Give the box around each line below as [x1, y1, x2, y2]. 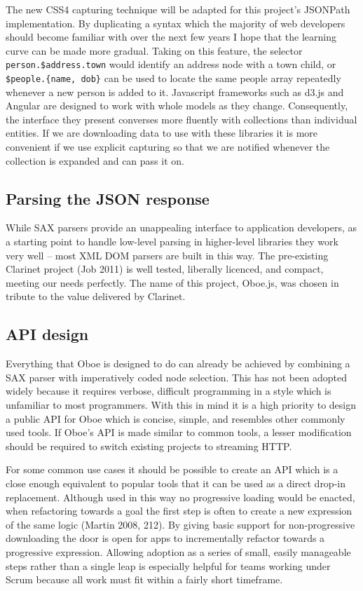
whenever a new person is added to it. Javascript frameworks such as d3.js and [6, 84, 344, 99]
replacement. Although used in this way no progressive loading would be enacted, [6, 489, 355, 504]
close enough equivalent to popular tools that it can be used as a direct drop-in [6, 475, 345, 490]
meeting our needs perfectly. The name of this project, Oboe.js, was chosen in [6, 275, 339, 290]
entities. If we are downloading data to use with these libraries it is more [6, 125, 318, 140]
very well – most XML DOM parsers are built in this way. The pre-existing [6, 247, 329, 262]
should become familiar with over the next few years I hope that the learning [6, 29, 337, 44]
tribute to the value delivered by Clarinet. [6, 289, 186, 304]
